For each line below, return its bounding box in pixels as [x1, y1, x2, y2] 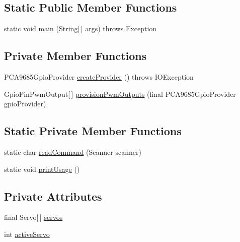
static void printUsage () [4, 163, 80, 174]
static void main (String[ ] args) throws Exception [4, 23, 157, 34]
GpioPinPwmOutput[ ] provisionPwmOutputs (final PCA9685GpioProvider [4, 88, 236, 99]
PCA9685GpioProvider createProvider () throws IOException [4, 72, 194, 82]
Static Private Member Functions [4, 123, 182, 139]
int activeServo [4, 228, 50, 239]
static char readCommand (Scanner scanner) [4, 146, 141, 157]
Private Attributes [4, 188, 102, 204]
